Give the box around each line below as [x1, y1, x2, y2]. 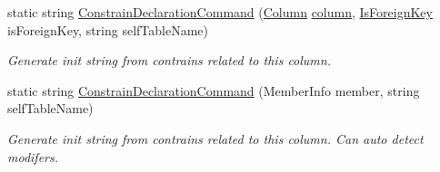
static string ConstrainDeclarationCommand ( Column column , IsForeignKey [7, 3, 433, 21]
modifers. [7, 147, 59, 166]
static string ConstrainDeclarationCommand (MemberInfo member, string [7, 81, 420, 100]
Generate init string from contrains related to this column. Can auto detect [7, 129, 424, 148]
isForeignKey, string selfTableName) [7, 20, 209, 39]
